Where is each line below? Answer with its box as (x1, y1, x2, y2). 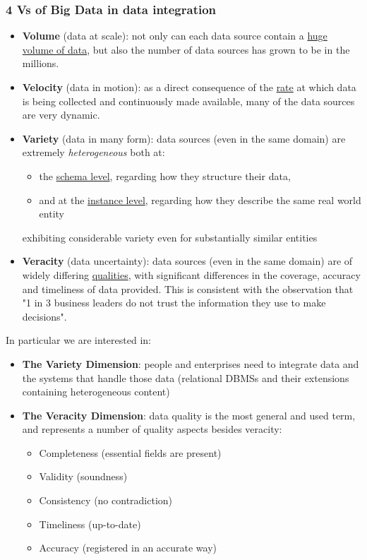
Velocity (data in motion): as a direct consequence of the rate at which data (22, 80, 356, 94)
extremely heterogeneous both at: (22, 145, 165, 160)
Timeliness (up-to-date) (39, 516, 141, 531)
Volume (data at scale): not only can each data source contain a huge (22, 28, 327, 43)
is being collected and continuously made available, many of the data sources (22, 93, 355, 108)
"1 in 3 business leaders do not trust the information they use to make (22, 295, 326, 310)
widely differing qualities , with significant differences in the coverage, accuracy (22, 267, 361, 282)
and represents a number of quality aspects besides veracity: (22, 422, 282, 436)
